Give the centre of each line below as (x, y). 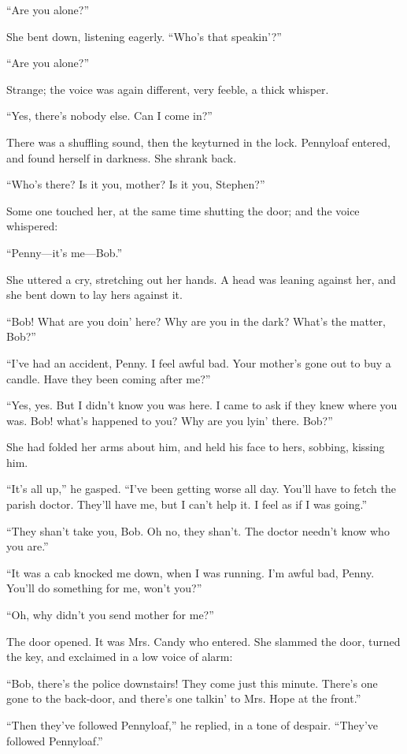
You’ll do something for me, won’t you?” (104, 588)
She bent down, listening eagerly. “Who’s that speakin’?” (144, 36)
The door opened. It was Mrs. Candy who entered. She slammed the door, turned (203, 641)
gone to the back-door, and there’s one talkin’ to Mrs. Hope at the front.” (184, 698)
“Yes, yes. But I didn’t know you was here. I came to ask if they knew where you (202, 405)
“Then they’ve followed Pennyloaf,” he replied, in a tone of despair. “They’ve (192, 725)
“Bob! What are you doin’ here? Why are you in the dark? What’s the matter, (196, 321)
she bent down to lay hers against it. (94, 295)
